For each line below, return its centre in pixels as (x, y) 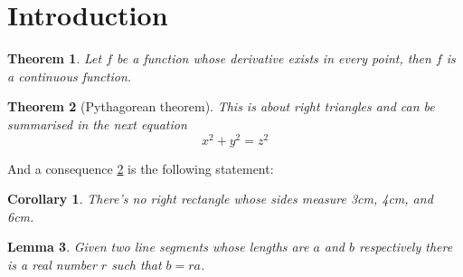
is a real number (52, 264)
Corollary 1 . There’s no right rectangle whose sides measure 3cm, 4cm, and (220, 199)
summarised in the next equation (97, 124)
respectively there (406, 247)
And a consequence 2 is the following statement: (141, 168)
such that (137, 264)
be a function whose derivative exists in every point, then (274, 58)
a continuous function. (70, 76)
